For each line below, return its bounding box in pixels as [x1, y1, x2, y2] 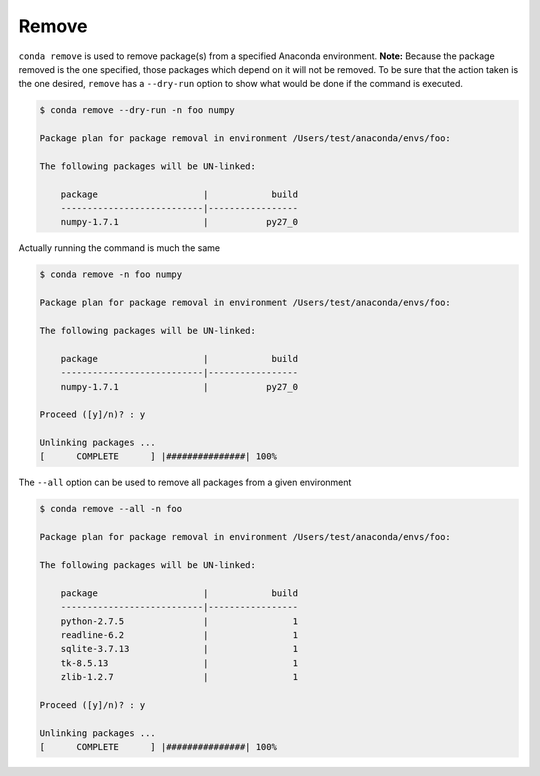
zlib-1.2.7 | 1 [60, 671, 299, 683]
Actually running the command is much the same [18, 242, 220, 254]
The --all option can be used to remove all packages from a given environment [18, 476, 352, 489]
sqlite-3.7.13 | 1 [60, 643, 299, 655]
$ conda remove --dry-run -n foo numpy [39, 105, 235, 116]
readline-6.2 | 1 [60, 629, 299, 640]
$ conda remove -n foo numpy [39, 269, 183, 280]
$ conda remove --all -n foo [39, 503, 183, 515]
